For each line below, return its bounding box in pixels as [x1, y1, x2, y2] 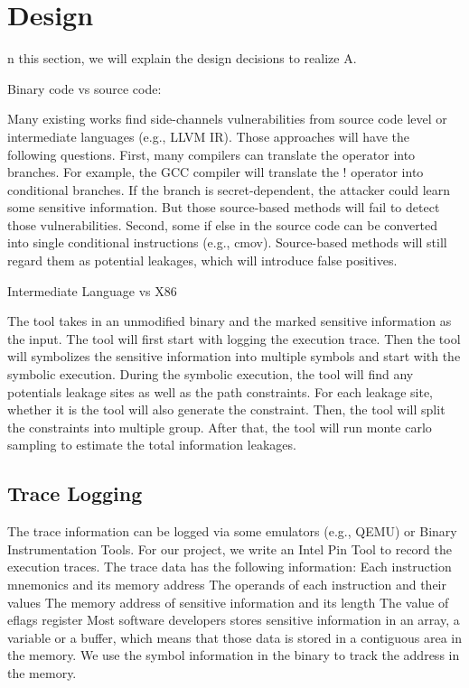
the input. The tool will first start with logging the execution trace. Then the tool [7, 329, 461, 348]
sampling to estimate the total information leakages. [7, 435, 296, 454]
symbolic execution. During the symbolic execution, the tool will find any [7, 365, 414, 384]
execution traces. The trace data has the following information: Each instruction [7, 557, 452, 576]
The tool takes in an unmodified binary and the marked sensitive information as [7, 311, 452, 330]
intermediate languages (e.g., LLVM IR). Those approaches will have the [7, 126, 409, 145]
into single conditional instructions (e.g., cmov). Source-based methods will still [7, 233, 447, 252]
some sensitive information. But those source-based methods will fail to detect [7, 198, 440, 217]
